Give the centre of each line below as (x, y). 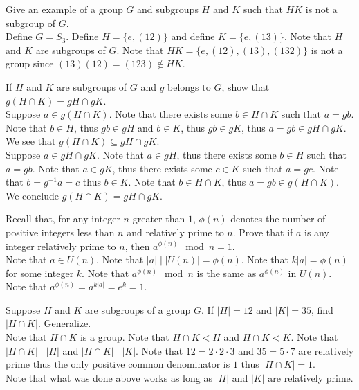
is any (317, 232)
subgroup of (31, 23)
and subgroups (168, 9)
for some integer (40, 273)
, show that (246, 86)
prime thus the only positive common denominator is (118, 364)
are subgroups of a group (138, 309)
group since (30, 63)
